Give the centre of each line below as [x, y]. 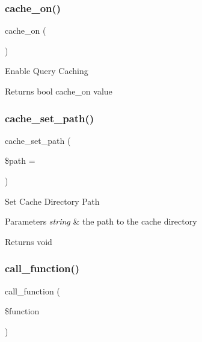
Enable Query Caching [47, 71]
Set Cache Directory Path [52, 201]
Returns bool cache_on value [59, 91]
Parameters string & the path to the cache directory [101, 221]
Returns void [29, 241]
